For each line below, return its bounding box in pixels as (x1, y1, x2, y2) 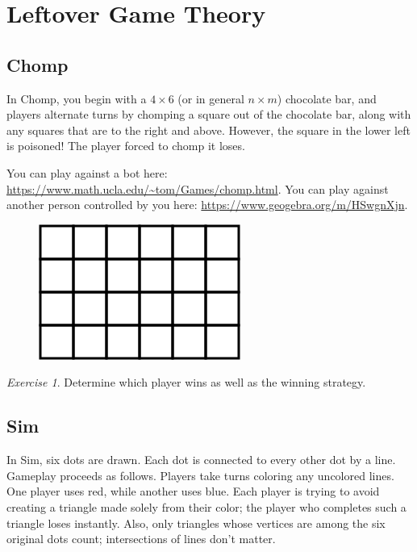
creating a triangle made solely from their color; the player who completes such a (6, 498, 407, 515)
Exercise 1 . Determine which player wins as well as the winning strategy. (6, 374, 366, 391)
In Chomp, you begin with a (6, 90, 147, 107)
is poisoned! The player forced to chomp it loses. (6, 137, 245, 154)
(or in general (177, 90, 244, 107)
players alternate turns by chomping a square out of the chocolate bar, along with (6, 106, 411, 123)
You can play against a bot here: (6, 164, 168, 181)
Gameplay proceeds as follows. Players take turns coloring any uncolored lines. (6, 466, 394, 483)
